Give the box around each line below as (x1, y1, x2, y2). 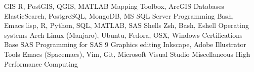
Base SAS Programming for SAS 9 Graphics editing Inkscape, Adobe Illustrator (4, 39, 246, 49)
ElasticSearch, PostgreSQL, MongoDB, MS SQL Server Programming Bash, (4, 10, 234, 21)
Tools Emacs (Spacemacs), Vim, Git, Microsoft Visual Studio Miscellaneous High (4, 48, 250, 59)
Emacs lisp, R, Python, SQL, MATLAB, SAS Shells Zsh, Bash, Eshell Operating (4, 20, 249, 30)
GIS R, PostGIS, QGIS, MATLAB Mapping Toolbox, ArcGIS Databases (4, 1, 224, 11)
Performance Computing (4, 58, 78, 69)
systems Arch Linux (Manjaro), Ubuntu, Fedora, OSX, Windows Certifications (4, 29, 243, 40)
